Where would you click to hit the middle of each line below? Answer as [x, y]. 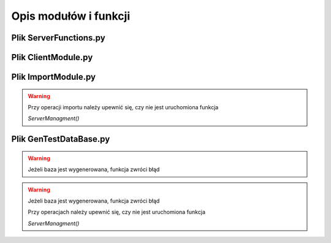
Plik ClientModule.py [52, 57]
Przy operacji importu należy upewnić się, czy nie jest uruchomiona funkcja [123, 107]
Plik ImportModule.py [54, 77]
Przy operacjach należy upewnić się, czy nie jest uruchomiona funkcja [116, 212]
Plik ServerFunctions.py [58, 38]
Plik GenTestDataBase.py [61, 139]
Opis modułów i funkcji [71, 16]
